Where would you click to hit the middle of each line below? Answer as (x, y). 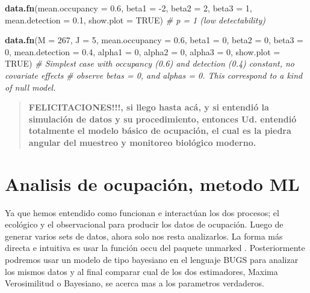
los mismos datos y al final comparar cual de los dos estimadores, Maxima (141, 271)
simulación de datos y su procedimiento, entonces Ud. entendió (163, 119)
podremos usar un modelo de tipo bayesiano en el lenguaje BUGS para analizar (152, 260)
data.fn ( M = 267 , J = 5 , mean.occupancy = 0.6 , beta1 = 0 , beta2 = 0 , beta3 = (154, 40)
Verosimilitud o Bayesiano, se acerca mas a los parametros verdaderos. (135, 283)
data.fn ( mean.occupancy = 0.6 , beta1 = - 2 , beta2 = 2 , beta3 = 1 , (129, 8)
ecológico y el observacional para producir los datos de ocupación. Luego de (144, 224)
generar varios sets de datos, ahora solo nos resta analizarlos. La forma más (144, 236)
